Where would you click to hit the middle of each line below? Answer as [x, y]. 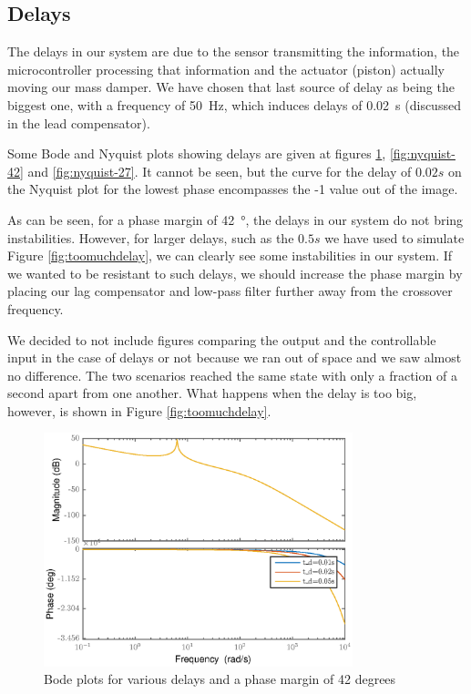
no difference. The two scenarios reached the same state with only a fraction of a [232, 375]
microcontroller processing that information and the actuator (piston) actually [226, 69]
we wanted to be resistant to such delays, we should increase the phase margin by [235, 273]
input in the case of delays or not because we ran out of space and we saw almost [235, 357]
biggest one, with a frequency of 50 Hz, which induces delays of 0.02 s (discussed [234, 104]
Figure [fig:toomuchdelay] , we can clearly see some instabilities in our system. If [230, 255]
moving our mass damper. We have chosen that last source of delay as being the [231, 87]
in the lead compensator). [79, 122]
